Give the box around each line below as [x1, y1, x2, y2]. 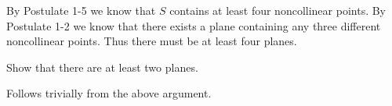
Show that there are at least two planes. [6, 58, 198, 75]
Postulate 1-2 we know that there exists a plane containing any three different [6, 17, 381, 34]
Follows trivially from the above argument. [6, 85, 212, 101]
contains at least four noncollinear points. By [169, 2, 387, 18]
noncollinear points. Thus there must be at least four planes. [6, 33, 297, 49]
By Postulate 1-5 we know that [6, 2, 156, 18]
